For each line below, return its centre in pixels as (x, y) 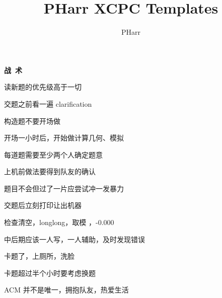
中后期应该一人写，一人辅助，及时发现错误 (75, 239)
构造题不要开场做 (32, 121)
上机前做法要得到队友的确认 (50, 171)
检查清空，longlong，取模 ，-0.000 (59, 222)
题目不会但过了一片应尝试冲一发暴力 (64, 188)
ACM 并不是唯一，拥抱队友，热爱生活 (66, 290)
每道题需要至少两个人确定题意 (53, 154)
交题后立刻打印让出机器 (43, 205)
